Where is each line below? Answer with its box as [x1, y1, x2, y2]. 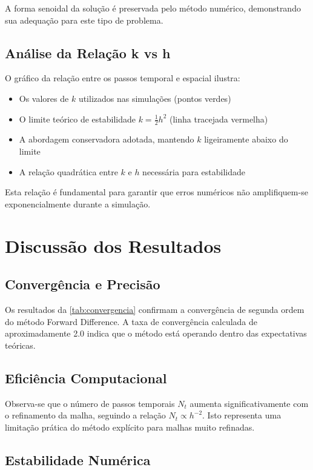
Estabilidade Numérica [5, 450, 151, 469]
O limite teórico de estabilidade [19, 112, 136, 125]
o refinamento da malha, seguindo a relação [5, 409, 166, 421]
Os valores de [19, 92, 69, 104]
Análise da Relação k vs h [5, 43, 171, 62]
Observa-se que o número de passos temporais [5, 397, 175, 409]
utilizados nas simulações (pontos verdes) [78, 92, 231, 104]
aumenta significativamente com [189, 397, 309, 409]
